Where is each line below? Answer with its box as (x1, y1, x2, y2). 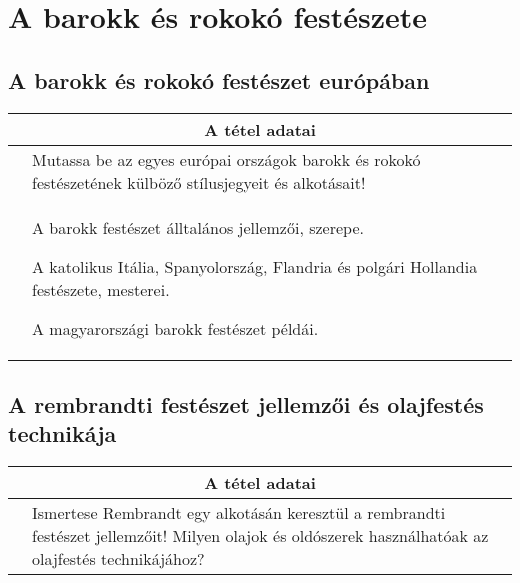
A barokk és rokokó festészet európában (8, 64, 430, 95)
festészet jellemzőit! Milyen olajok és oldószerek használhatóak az (32, 524, 489, 548)
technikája (8, 418, 117, 449)
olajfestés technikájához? (32, 547, 205, 571)
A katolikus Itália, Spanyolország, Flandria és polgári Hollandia (32, 254, 478, 278)
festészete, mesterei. (32, 277, 170, 301)
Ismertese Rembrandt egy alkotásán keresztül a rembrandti (32, 501, 446, 525)
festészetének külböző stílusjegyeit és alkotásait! (32, 170, 366, 194)
